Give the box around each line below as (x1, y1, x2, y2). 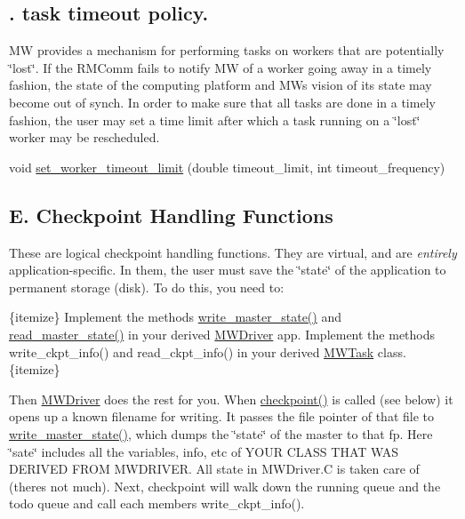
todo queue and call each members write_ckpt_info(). (9, 494, 305, 513)
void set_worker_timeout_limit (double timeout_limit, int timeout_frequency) (9, 157, 445, 176)
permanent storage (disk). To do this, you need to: (9, 277, 285, 296)
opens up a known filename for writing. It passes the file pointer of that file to (9, 407, 434, 426)
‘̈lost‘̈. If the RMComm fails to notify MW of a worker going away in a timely (9, 58, 432, 76)
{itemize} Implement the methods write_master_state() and (9, 307, 341, 326)
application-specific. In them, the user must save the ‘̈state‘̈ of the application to (9, 260, 446, 279)
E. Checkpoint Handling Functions (9, 201, 333, 228)
